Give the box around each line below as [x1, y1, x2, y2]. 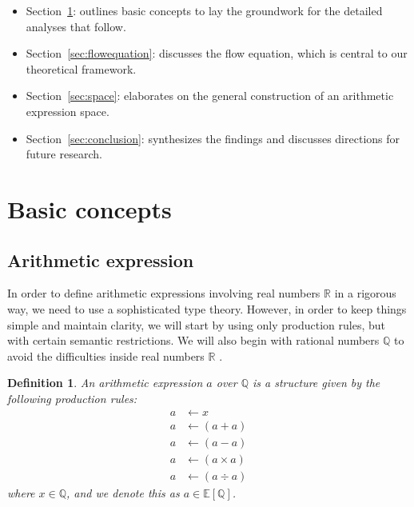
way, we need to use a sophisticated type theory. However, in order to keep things [7, 300, 407, 317]
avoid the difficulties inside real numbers [7, 347, 205, 364]
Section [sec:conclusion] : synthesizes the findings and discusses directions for [26, 130, 400, 146]
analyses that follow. [26, 18, 126, 34]
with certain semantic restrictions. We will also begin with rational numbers [7, 332, 380, 349]
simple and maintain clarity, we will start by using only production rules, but [7, 316, 386, 333]
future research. [26, 146, 102, 162]
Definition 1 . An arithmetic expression [7, 374, 203, 391]
